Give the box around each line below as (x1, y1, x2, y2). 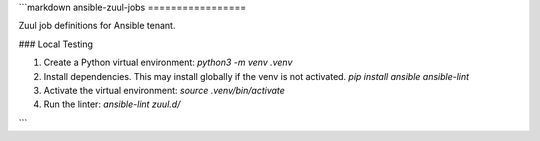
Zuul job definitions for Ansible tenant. (18, 20, 176, 32)
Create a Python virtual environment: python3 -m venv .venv (43, 56, 293, 69)
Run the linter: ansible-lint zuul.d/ (43, 98, 181, 110)
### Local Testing (18, 38, 94, 50)
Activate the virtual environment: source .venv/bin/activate (43, 84, 285, 96)
